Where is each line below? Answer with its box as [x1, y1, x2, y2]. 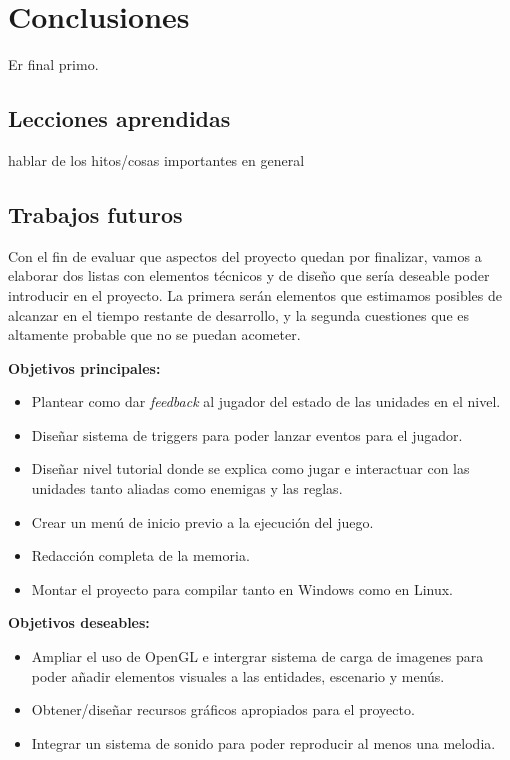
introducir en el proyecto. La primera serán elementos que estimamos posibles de [8, 284, 502, 305]
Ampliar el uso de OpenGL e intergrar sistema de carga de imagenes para [31, 646, 484, 667]
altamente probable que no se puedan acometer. [8, 324, 301, 345]
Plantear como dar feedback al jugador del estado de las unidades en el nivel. [31, 391, 501, 412]
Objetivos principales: [8, 357, 161, 378]
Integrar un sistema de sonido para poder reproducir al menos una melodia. [31, 732, 496, 753]
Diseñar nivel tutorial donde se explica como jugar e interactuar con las [31, 458, 470, 479]
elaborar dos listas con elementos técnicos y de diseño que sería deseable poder [8, 265, 490, 286]
